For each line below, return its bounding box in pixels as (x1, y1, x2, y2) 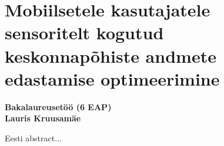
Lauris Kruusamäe (5, 112, 81, 124)
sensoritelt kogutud (5, 21, 164, 45)
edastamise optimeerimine (5, 66, 220, 90)
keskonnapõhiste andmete (5, 43, 216, 67)
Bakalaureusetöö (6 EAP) (5, 100, 112, 113)
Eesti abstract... (5, 131, 62, 144)
